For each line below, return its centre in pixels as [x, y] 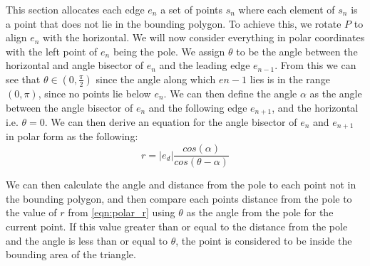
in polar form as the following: [72, 136]
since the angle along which [156, 79]
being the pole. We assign [169, 51]
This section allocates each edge [75, 9]
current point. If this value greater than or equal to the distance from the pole [177, 226]
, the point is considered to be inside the [264, 240]
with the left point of [52, 51]
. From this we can [315, 65]
